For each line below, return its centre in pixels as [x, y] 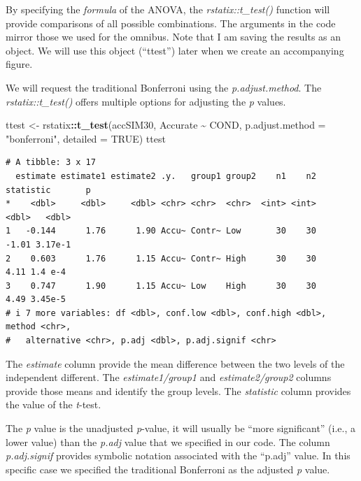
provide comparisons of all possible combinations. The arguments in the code [171, 23]
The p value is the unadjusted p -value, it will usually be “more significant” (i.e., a [180, 428]
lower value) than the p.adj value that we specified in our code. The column [168, 441]
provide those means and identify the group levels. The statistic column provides [178, 390]
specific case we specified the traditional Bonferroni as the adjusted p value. [168, 469]
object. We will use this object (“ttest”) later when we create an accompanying [175, 50]
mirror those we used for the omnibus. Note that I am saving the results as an [174, 37]
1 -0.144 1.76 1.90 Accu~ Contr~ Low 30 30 [161, 231]
